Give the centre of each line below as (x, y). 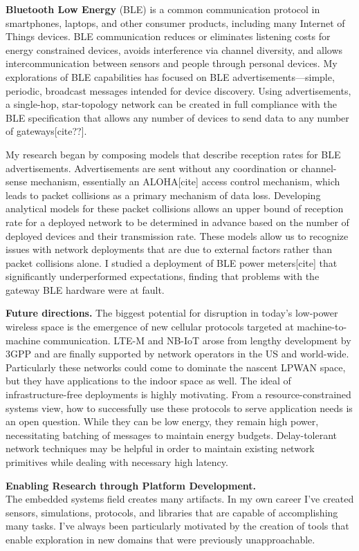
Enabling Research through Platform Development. (131, 485)
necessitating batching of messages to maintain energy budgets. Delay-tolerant (172, 435)
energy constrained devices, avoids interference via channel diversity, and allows (174, 49)
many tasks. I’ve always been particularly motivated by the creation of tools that (177, 526)
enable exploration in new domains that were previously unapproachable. (160, 539)
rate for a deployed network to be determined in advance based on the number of (177, 222)
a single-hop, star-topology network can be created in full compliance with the (171, 104)
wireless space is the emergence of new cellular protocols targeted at (150, 327)
